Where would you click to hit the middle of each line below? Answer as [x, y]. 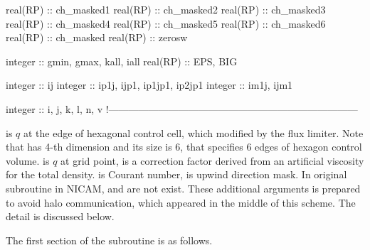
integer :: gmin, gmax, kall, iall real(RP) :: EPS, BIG [122, 61]
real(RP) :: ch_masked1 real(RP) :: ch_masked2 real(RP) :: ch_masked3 [166, 9]
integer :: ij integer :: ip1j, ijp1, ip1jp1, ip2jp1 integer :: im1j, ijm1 [149, 85]
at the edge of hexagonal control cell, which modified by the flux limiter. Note [193, 132]
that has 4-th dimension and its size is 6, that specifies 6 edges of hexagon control [184, 147]
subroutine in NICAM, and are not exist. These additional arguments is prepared [183, 188]
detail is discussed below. [60, 216]
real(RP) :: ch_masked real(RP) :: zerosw [97, 37]
